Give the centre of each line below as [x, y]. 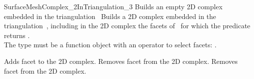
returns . [17, 35]
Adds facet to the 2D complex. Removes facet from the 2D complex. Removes [121, 61]
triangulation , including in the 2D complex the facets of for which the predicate [127, 26]
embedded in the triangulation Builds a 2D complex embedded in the [110, 16]
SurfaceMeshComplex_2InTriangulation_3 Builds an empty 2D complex [113, 6]
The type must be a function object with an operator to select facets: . [110, 45]
